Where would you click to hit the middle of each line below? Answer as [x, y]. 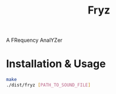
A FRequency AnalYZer [34, 40]
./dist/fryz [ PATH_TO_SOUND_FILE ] [49, 85]
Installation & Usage [56, 64]
